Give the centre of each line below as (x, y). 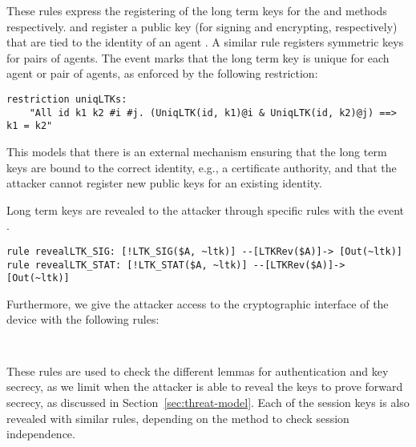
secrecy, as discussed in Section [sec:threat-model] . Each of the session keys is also (208, 402)
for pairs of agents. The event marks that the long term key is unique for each (198, 57)
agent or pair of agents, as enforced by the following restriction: (162, 73)
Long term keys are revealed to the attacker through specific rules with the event (206, 209)
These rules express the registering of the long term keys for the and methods (197, 10)
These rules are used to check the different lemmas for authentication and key (198, 370)
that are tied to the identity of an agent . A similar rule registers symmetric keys (205, 42)
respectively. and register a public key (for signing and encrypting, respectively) (202, 26)
